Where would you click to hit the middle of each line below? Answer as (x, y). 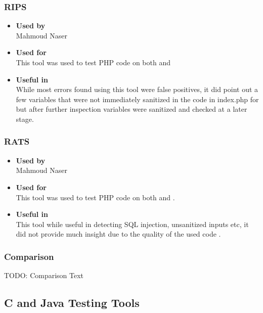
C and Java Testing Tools (72, 303)
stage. (25, 119)
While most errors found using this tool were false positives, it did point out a (137, 89)
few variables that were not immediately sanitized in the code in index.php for (137, 99)
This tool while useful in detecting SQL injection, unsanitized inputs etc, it (132, 224)
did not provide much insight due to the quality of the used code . (118, 234)
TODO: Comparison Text (44, 275)
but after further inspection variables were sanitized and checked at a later (131, 109)
